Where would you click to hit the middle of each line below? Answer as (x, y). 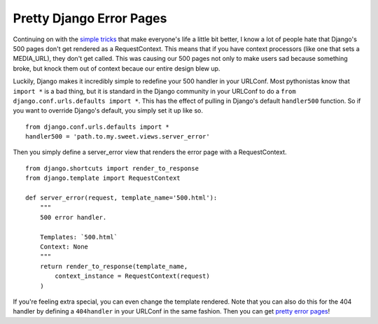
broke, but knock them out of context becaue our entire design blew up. (117, 68)
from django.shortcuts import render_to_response (112, 168)
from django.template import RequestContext (103, 178)
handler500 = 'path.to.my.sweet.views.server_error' (118, 137)
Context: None (64, 246)
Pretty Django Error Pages (90, 18)
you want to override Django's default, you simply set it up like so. (108, 111)
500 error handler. (73, 217)
